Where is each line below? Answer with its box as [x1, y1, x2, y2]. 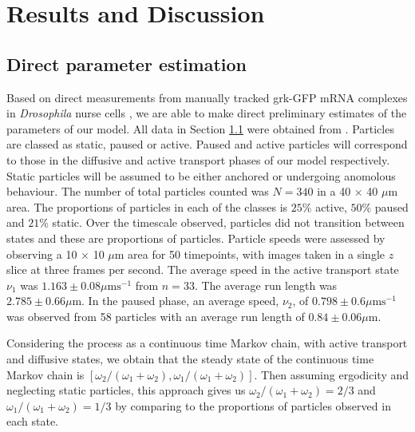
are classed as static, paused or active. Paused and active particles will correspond [6, 136, 408, 153]
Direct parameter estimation [6, 51, 247, 76]
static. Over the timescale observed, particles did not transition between [52, 214, 405, 231]
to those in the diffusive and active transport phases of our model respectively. [6, 151, 390, 168]
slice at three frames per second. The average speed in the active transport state [6, 261, 399, 278]
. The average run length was [194, 276, 338, 293]
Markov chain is [6, 366, 85, 382]
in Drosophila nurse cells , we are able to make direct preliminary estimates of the [6, 105, 407, 121]
